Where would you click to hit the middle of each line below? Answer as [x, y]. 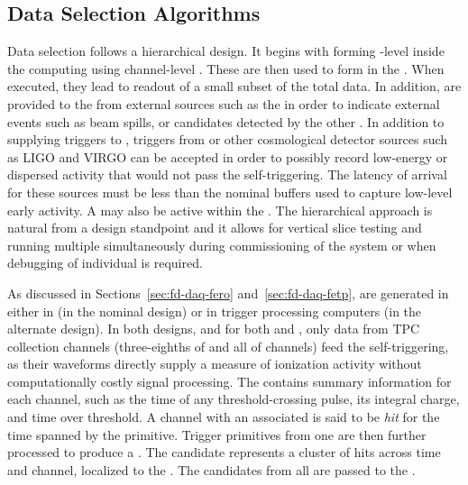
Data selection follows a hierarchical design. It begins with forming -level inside [226, 51]
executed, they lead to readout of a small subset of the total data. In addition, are [234, 86]
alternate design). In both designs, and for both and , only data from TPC [214, 329]
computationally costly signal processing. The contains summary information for [229, 381]
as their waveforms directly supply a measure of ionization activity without [215, 364]
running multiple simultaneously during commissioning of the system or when [222, 245]
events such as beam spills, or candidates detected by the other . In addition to [226, 121]
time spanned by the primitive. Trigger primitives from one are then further [217, 434]
